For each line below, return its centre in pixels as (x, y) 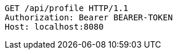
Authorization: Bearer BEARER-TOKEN (89, 17)
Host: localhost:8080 (54, 27)
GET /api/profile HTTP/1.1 (67, 8)
